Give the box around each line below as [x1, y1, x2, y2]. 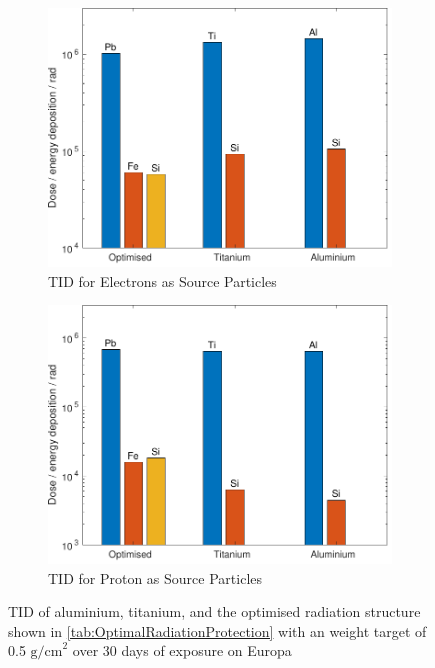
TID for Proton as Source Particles [48, 567, 263, 588]
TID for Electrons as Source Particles [48, 270, 277, 291]
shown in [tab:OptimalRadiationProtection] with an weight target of [8, 620, 427, 641]
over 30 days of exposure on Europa [72, 640, 292, 661]
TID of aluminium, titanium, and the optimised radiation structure [8, 601, 421, 622]
